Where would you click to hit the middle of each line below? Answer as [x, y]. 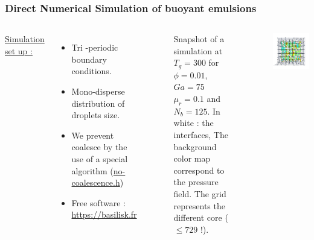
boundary [89, 59]
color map [192, 158]
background [195, 146]
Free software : [98, 202]
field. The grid [200, 194]
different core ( [201, 217]
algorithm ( [92, 170]
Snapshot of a [199, 39]
